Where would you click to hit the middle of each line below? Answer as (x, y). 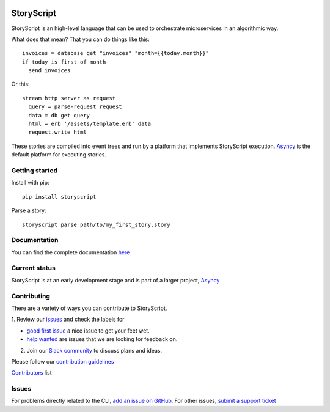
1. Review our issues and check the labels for (68, 319)
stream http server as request (69, 98)
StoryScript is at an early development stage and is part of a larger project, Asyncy (116, 280)
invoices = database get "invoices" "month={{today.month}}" (116, 53)
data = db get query (59, 115)
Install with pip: (30, 183)
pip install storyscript (59, 197)
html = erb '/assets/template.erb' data (90, 124)
